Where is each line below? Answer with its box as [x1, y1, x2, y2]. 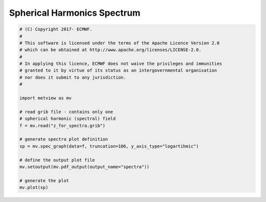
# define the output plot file [19, 157, 96, 163]
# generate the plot [19, 177, 69, 183]
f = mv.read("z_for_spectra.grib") [19, 123, 105, 128]
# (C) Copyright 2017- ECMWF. [19, 27, 93, 32]
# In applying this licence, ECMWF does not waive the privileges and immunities [19, 61, 223, 66]
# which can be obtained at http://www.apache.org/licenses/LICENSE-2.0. [19, 47, 201, 53]
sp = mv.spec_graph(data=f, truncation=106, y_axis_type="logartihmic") [19, 143, 199, 149]
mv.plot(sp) [19, 185, 49, 190]
